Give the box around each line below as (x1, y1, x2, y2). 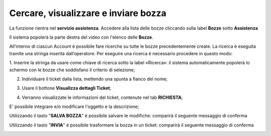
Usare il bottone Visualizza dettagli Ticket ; (22, 85, 111, 91)
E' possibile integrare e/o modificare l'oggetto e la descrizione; (9, 103, 139, 110)
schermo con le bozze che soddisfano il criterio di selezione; (9, 67, 135, 73)
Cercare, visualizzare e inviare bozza (9, 8, 167, 19)
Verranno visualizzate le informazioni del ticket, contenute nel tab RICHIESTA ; (22, 94, 183, 100)
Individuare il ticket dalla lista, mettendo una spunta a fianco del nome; (22, 76, 168, 82)
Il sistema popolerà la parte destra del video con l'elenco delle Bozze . (9, 34, 154, 40)
